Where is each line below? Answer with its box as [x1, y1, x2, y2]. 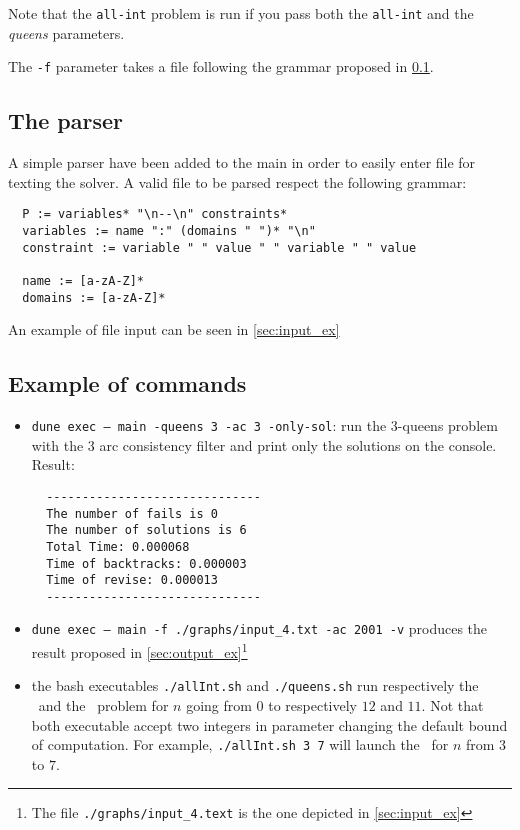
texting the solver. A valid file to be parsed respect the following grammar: [8, 171, 467, 192]
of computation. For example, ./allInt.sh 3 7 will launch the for [31, 734, 449, 755]
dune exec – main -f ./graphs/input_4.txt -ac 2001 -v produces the [31, 618, 488, 639]
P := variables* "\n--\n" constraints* [22, 207, 288, 222]
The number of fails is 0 [46, 506, 218, 521]
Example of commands [8, 368, 247, 399]
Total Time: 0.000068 [46, 539, 190, 554]
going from [186, 695, 252, 716]
